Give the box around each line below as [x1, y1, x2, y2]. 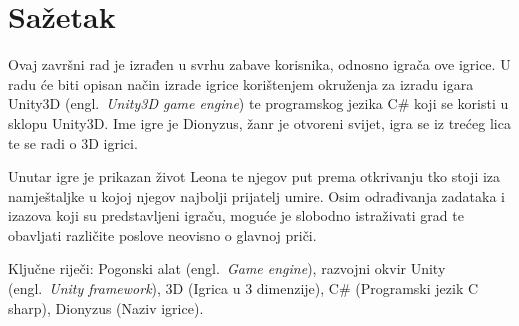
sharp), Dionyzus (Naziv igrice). [8, 297, 204, 318]
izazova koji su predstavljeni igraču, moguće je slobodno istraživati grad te [8, 205, 464, 226]
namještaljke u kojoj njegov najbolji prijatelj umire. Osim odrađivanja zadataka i [8, 185, 505, 206]
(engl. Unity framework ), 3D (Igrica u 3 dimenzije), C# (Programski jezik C [8, 278, 479, 299]
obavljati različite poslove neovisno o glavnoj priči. [8, 224, 317, 245]
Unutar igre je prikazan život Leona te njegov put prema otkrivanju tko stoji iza [8, 166, 501, 187]
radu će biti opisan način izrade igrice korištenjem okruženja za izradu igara [8, 73, 474, 94]
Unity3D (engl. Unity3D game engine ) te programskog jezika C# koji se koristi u [8, 93, 509, 114]
